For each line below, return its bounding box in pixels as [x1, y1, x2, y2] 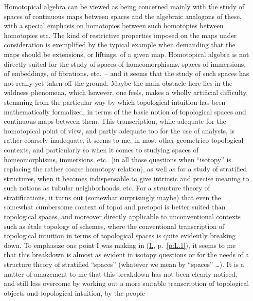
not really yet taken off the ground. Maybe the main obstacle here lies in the [4, 77, 233, 88]
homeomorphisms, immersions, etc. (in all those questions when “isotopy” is [4, 154, 232, 164]
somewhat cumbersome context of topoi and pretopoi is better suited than [4, 202, 226, 212]
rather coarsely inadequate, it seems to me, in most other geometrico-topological [4, 135, 244, 145]
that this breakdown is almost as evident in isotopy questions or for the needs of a [4, 249, 249, 260]
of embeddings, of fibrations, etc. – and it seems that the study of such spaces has [4, 68, 249, 78]
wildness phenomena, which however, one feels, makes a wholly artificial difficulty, [4, 87, 248, 97]
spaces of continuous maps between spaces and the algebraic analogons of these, [4, 11, 242, 21]
